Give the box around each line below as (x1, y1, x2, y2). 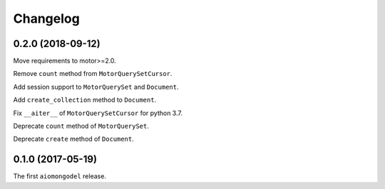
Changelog (13, 11, 80, 26)
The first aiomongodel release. (13, 172, 107, 180)
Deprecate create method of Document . (13, 135, 135, 144)
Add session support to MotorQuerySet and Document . (13, 82, 179, 91)
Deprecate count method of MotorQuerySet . (13, 121, 149, 131)
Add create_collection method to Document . (13, 96, 157, 104)
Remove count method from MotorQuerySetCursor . (13, 70, 173, 78)
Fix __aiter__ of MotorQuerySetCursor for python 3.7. (13, 109, 183, 117)
